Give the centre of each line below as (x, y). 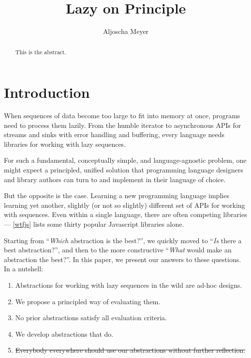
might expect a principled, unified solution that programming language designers (124, 170)
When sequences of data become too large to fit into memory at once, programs (122, 116)
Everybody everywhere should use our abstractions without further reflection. (130, 350)
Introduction (47, 92)
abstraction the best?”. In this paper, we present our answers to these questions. (123, 259)
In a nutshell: (23, 269)
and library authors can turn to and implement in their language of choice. (115, 179)
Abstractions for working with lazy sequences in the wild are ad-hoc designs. (129, 285)
